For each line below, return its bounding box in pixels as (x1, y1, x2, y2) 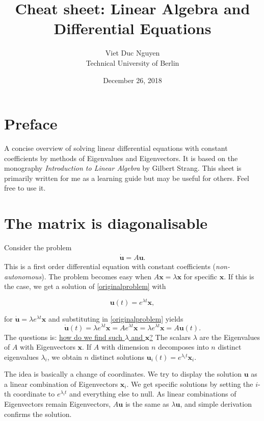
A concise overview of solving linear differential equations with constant (4, 143, 228, 153)
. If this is (224, 271, 254, 281)
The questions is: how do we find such (4, 331, 123, 342)
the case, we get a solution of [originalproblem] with (4, 281, 166, 292)
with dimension (101, 341, 149, 352)
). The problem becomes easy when (41, 271, 151, 281)
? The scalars (149, 331, 191, 342)
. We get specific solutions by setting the (126, 378, 253, 389)
